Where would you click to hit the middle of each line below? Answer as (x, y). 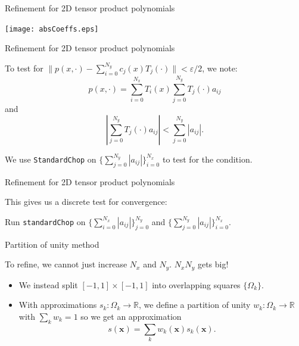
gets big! (213, 264)
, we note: (220, 68)
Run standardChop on (45, 221)
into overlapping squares (196, 284)
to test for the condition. (207, 159)
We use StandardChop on (51, 159)
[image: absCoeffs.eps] (52, 29)
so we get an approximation (131, 316)
